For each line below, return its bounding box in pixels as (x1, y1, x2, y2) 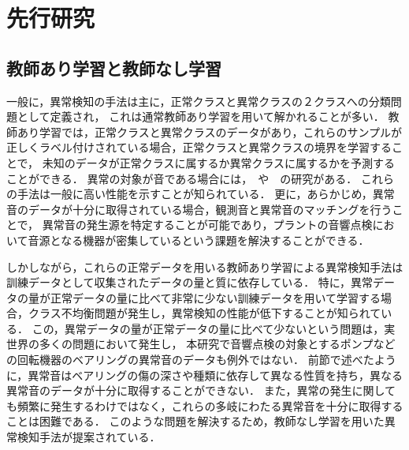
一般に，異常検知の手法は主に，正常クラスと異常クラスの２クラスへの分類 (6, 92, 391, 109)
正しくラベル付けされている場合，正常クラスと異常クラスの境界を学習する (6, 139, 392, 156)
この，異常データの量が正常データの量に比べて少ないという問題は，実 (32, 320, 396, 336)
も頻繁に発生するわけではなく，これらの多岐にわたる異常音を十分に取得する (6, 397, 403, 414)
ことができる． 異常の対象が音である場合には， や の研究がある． (6, 170, 358, 186)
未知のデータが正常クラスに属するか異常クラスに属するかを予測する (42, 154, 396, 171)
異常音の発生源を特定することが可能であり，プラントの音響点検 (42, 216, 373, 233)
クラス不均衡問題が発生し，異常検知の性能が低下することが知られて (28, 305, 381, 321)
